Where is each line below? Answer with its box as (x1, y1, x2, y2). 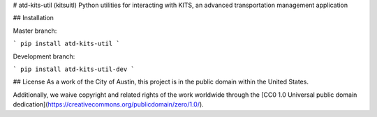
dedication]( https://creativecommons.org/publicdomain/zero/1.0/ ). (13, 100, 204, 109)
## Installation (13, 14, 54, 22)
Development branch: (13, 52, 75, 61)
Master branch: (13, 26, 57, 35)
